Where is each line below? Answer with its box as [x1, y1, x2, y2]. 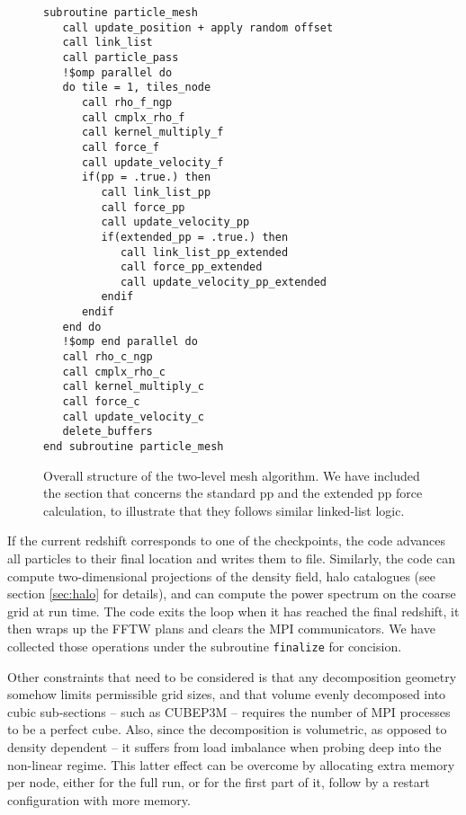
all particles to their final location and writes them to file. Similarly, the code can [7, 549, 456, 568]
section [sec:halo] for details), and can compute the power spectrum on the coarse [7, 584, 456, 603]
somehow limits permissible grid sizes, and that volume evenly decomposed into [7, 685, 446, 704]
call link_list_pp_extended [120, 245, 289, 259]
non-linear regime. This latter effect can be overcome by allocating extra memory [7, 755, 455, 774]
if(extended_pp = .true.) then [101, 230, 289, 244]
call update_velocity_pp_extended [120, 275, 327, 288]
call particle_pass [62, 50, 179, 64]
